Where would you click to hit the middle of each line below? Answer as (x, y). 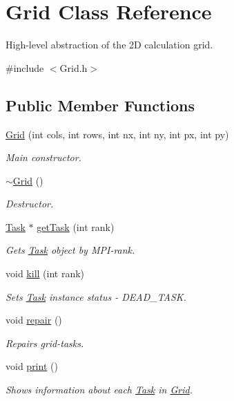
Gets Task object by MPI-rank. (70, 250)
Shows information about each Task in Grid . (99, 390)
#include (25, 67)
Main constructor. (43, 157)
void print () (32, 366)
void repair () (34, 320)
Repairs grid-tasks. (45, 343)
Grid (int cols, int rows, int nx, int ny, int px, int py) (117, 134)
